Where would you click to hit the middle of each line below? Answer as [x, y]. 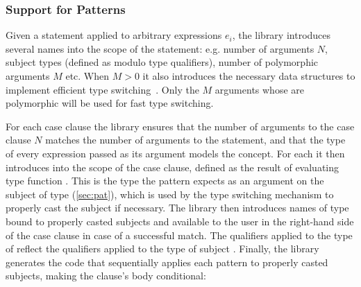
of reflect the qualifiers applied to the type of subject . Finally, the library [162, 249]
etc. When [87, 76]
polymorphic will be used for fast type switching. [110, 103]
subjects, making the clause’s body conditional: [106, 276]
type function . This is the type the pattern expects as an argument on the [165, 181]
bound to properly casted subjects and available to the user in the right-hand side [180, 221]
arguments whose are [259, 89]
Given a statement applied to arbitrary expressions [114, 35]
